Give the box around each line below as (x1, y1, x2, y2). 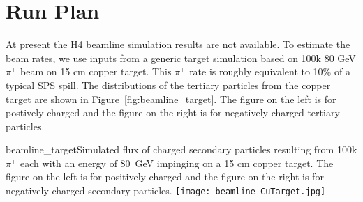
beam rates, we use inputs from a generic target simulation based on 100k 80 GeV (6, 50, 356, 65)
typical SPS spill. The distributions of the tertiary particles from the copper (6, 77, 331, 92)
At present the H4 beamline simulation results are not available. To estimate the (6, 37, 350, 52)
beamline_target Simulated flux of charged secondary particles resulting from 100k (6, 142, 357, 157)
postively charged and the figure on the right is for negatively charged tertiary (6, 105, 340, 120)
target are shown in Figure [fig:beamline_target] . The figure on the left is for (6, 91, 336, 106)
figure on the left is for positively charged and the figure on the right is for (6, 169, 324, 184)
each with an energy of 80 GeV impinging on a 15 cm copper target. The (20, 155, 334, 170)
